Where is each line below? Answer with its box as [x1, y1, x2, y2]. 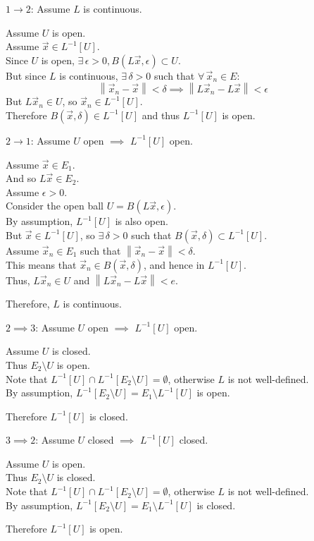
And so [6, 171, 37, 186]
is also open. [115, 214, 168, 229]
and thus [142, 107, 180, 122]
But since [6, 68, 46, 83]
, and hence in [144, 257, 205, 272]
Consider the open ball [6, 198, 103, 213]
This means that [6, 257, 77, 272]
